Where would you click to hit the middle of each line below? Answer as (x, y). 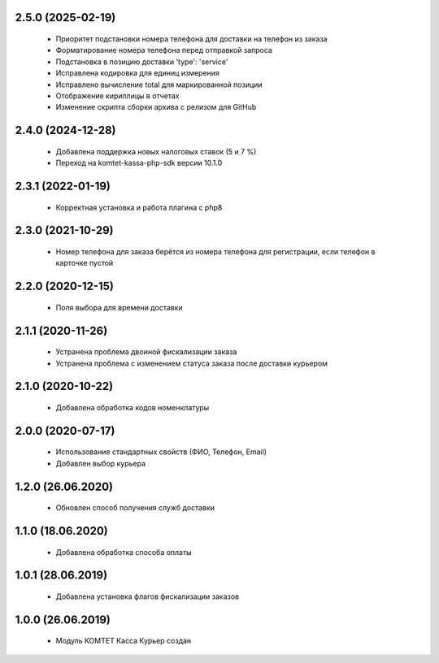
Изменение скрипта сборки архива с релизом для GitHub (156, 107)
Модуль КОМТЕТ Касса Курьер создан (124, 641)
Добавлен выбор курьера (101, 463)
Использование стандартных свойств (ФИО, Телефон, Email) (161, 452)
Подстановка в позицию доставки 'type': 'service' (142, 62)
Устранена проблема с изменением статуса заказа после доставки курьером (192, 363)
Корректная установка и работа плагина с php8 (139, 207)
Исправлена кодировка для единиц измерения (137, 73)
